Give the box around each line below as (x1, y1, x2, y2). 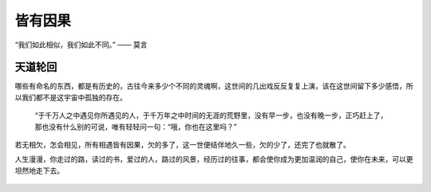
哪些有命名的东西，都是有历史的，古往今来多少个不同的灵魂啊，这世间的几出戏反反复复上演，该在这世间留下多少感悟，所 (14, 81, 413, 91)
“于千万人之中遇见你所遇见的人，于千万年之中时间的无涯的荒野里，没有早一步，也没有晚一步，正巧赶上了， (34, 111, 388, 120)
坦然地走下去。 (14, 166, 64, 175)
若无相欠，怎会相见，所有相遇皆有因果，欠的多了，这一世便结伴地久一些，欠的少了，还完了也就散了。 (14, 140, 350, 150)
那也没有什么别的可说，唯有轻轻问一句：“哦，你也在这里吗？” (34, 122, 237, 131)
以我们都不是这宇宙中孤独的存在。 (14, 92, 127, 102)
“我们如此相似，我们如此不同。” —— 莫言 (14, 40, 148, 49)
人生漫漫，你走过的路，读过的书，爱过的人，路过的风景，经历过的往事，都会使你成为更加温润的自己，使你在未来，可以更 (14, 155, 413, 164)
